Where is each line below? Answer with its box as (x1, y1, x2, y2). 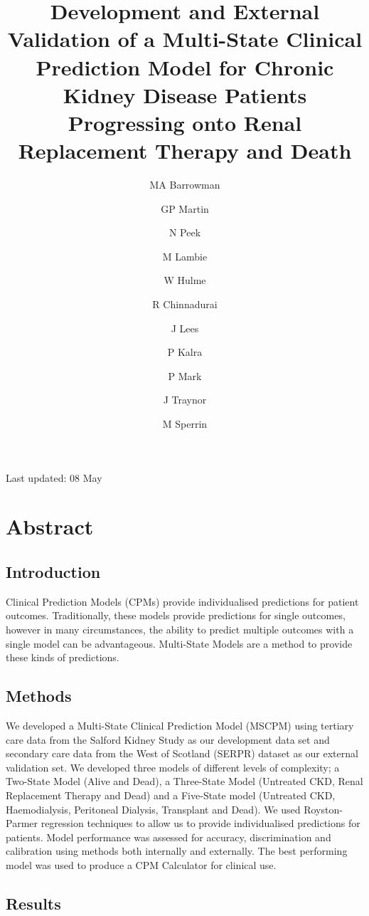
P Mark (168, 368, 202, 383)
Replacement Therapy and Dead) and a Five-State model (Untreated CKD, (6, 787, 336, 802)
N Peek (169, 225, 201, 240)
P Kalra (167, 344, 203, 359)
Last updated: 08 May (6, 470, 102, 485)
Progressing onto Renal (68, 107, 302, 137)
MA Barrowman (149, 177, 220, 192)
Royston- (304, 801, 343, 816)
